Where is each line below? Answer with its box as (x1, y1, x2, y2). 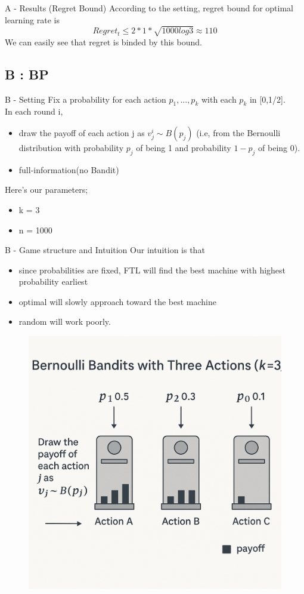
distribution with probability (18, 141, 124, 153)
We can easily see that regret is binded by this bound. (5, 35, 202, 48)
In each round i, (5, 105, 63, 118)
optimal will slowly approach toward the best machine (18, 295, 216, 307)
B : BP (5, 64, 49, 83)
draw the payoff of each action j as (18, 126, 145, 139)
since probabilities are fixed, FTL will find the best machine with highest (18, 263, 286, 276)
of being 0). (258, 141, 300, 153)
